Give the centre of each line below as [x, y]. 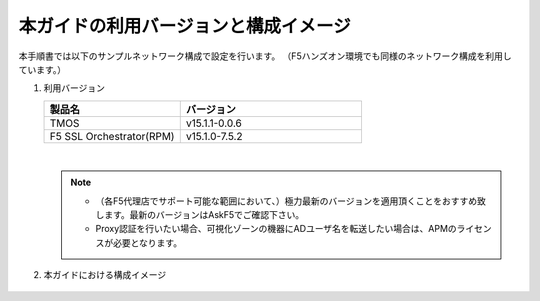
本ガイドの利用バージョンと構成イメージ [184, 26]
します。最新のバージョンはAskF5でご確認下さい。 [200, 214]
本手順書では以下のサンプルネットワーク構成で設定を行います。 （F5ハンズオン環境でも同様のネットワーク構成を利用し [265, 56]
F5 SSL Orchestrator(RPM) [112, 136]
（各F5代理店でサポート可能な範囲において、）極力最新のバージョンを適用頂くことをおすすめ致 [291, 201]
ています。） [42, 69]
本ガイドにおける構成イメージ [105, 275]
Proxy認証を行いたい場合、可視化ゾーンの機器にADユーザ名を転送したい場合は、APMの [276, 229]
